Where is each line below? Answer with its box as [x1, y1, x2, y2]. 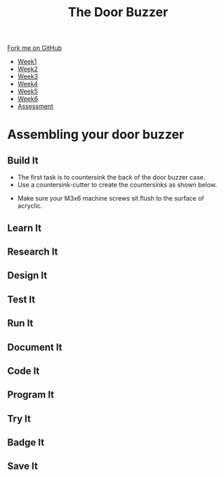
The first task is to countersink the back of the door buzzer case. [17, 173, 206, 182]
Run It [7, 317, 34, 330]
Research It [7, 246, 58, 257]
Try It [7, 412, 32, 424]
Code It [7, 365, 40, 377]
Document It [7, 341, 62, 353]
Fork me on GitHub [7, 43, 62, 53]
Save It [7, 460, 39, 472]
